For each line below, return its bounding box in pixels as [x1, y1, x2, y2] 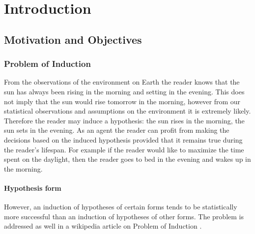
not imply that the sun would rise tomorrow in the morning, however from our [4, 96, 241, 106]
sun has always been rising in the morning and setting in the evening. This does [4, 86, 245, 96]
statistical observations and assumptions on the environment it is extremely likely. [4, 106, 251, 116]
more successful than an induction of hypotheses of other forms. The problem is [4, 211, 244, 221]
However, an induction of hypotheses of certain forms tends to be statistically [4, 202, 237, 212]
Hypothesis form [4, 182, 61, 193]
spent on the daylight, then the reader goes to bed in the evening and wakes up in [4, 154, 251, 164]
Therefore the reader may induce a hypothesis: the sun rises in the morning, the [4, 115, 245, 125]
